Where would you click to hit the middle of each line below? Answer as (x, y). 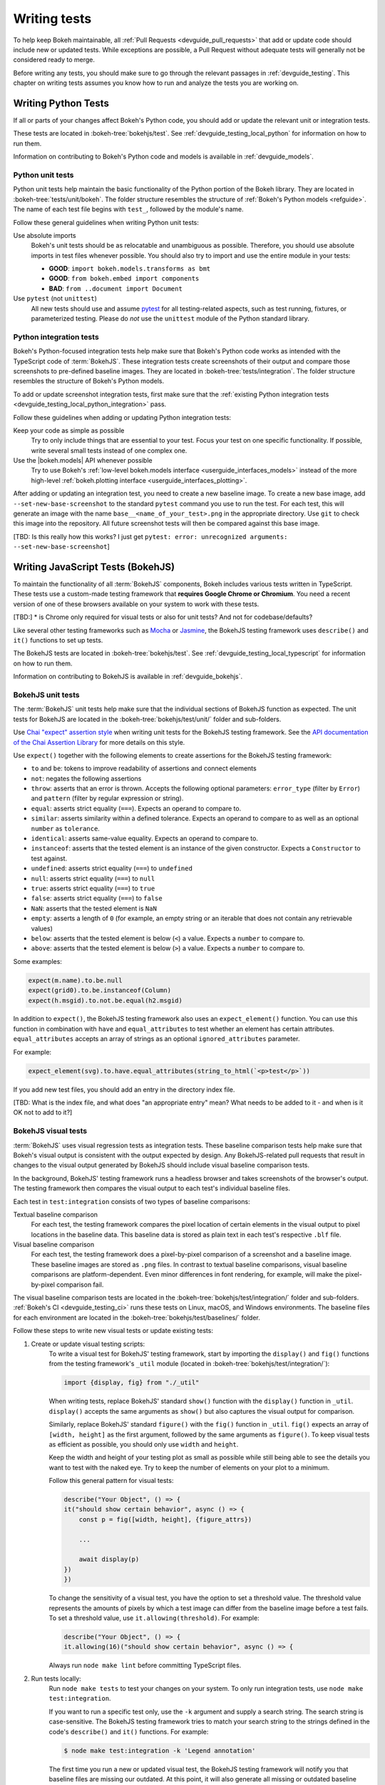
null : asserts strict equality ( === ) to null (93, 878)
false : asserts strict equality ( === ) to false (97, 898)
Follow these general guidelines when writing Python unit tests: (106, 222)
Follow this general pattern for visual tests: (111, 1481)
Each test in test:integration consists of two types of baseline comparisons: (132, 1201)
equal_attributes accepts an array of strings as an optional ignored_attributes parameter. (156, 1039)
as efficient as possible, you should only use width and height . (144, 1444)
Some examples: (37, 961)
